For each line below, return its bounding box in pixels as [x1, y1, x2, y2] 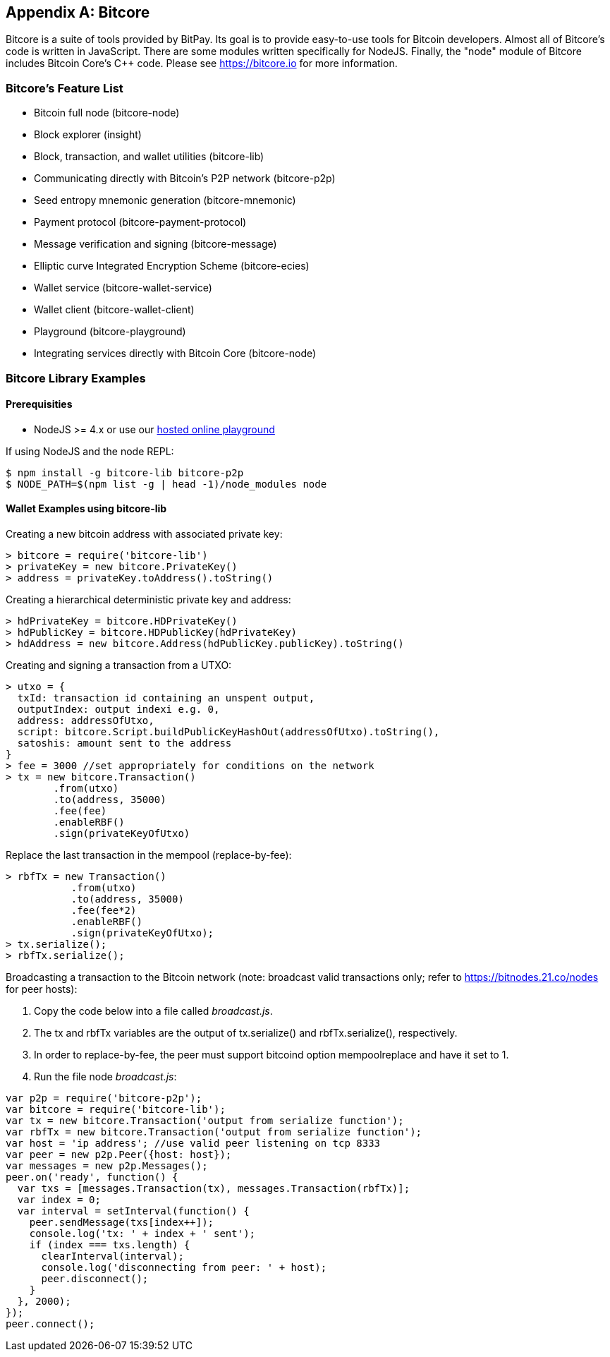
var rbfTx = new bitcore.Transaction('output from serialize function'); [6, 1126, 422, 1138]
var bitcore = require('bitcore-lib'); [6, 1103, 226, 1115]
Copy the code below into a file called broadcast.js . [34, 1004, 273, 1017]
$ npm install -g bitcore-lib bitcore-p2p [6, 466, 244, 478]
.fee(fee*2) [71, 904, 137, 916]
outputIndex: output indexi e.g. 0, [17, 703, 220, 715]
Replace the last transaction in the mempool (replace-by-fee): [6, 848, 292, 861]
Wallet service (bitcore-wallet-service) [34, 282, 212, 294]
